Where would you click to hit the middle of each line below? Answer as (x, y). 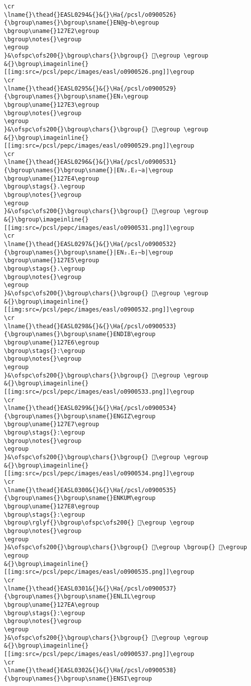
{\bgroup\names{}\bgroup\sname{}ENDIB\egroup (80, 334)
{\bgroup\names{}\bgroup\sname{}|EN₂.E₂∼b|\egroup (89, 252)
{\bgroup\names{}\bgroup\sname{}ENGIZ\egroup (80, 416)
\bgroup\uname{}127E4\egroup (52, 178)
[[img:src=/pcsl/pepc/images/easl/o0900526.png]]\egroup (99, 72)
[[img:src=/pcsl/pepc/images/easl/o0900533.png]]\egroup (99, 391)
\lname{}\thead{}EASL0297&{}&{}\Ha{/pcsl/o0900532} (90, 244)
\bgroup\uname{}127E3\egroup (52, 105)
